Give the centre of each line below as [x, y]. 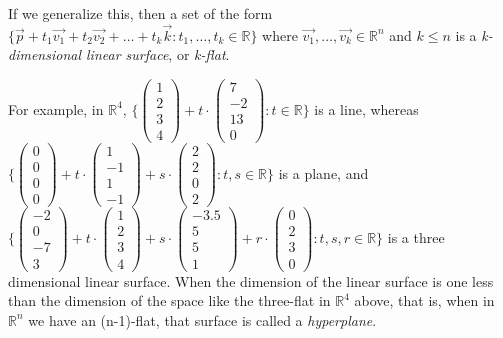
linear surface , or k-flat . [158, 54]
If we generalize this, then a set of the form [140, 13]
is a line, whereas [366, 108]
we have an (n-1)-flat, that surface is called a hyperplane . [202, 319]
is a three [416, 236]
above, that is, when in [424, 300]
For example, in [56, 108]
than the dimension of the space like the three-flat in [169, 300]
